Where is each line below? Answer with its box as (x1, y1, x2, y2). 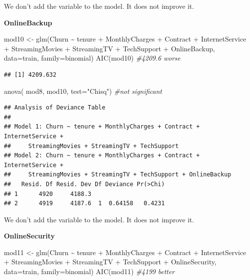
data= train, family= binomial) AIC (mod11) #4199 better (4, 266, 175, 277)
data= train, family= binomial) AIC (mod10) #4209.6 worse (4, 53, 181, 63)
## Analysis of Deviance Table (4, 104, 105, 111)
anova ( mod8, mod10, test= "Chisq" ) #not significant (4, 86, 162, 96)
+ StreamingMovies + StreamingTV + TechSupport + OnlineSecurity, (4, 257, 217, 267)
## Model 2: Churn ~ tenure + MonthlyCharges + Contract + (4, 152, 200, 159)
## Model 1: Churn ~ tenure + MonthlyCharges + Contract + (4, 123, 200, 130)
